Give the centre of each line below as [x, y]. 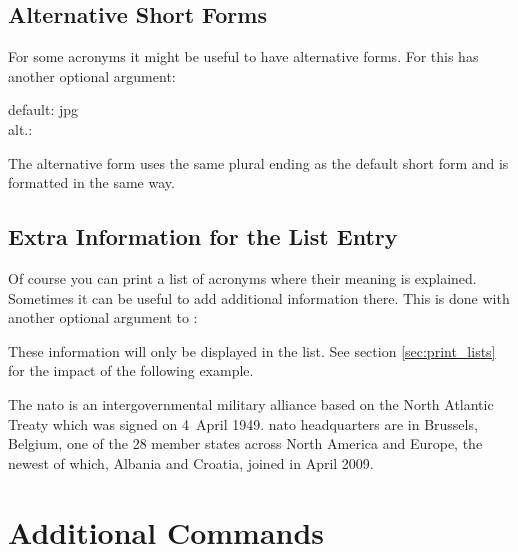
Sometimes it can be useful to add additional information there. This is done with [259, 297]
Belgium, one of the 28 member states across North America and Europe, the [245, 443]
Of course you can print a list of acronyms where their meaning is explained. [242, 277]
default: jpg [43, 109]
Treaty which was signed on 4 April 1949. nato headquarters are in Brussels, [243, 423]
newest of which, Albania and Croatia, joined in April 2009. [191, 462]
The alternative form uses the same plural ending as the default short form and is [258, 162]
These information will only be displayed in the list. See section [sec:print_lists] [252, 350]
